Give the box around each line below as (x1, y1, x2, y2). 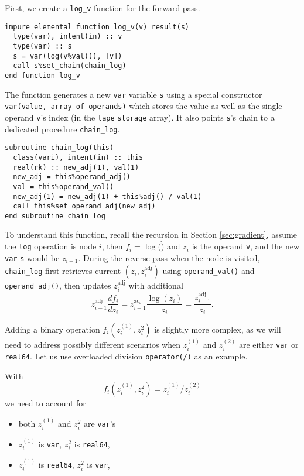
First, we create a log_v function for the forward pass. (5, 2, 200, 13)
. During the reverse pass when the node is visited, (78, 251, 260, 263)
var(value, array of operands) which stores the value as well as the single (5, 100, 282, 112)
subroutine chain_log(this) (5, 143, 114, 152)
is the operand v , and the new (192, 240, 300, 252)
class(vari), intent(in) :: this (13, 153, 144, 162)
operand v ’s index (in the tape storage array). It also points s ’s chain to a (5, 111, 275, 123)
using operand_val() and (162, 264, 255, 276)
